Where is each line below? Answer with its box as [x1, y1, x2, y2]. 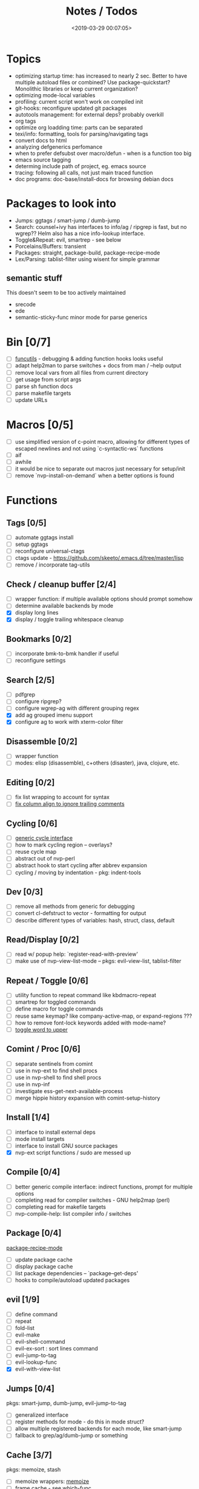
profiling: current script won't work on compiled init [15, 98, 143, 105]
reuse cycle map [15, 848, 57, 856]
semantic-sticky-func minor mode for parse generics [15, 314, 148, 321]
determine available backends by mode [15, 602, 114, 610]
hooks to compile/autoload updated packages [15, 1276, 130, 1284]
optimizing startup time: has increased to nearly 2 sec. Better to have [15, 72, 188, 80]
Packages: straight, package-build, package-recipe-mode [15, 249, 160, 256]
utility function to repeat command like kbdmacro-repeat [15, 992, 157, 999]
